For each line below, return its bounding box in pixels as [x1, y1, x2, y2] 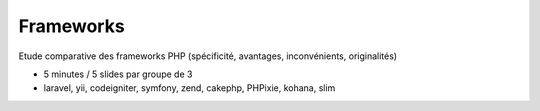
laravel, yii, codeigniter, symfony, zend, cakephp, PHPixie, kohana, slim [43, 82, 336, 94]
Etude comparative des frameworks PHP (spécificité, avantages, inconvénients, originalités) [18, 50, 398, 62]
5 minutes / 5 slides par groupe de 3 [43, 68, 193, 80]
